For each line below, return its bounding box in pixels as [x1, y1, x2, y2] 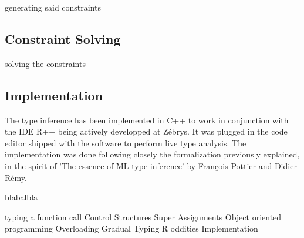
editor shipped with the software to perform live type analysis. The [5, 136, 246, 149]
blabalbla [5, 191, 38, 203]
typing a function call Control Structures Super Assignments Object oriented [5, 210, 282, 223]
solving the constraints [5, 57, 86, 69]
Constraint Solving [5, 29, 121, 48]
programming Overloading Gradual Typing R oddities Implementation [5, 222, 258, 234]
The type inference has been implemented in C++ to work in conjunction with [5, 113, 289, 126]
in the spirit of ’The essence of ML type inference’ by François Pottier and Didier [5, 159, 297, 172]
